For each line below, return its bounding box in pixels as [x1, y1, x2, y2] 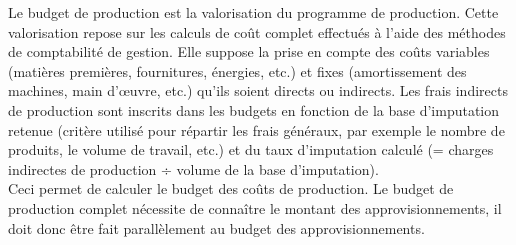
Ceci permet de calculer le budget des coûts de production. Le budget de [8, 178, 454, 199]
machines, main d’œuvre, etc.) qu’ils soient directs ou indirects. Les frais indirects [8, 80, 508, 101]
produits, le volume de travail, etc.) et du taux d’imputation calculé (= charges [8, 139, 494, 160]
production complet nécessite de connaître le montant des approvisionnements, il [8, 197, 502, 218]
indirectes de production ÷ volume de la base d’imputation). [8, 158, 379, 179]
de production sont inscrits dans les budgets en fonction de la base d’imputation [8, 99, 500, 120]
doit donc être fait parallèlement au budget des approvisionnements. [8, 217, 425, 238]
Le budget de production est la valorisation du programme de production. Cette [8, 2, 499, 22]
